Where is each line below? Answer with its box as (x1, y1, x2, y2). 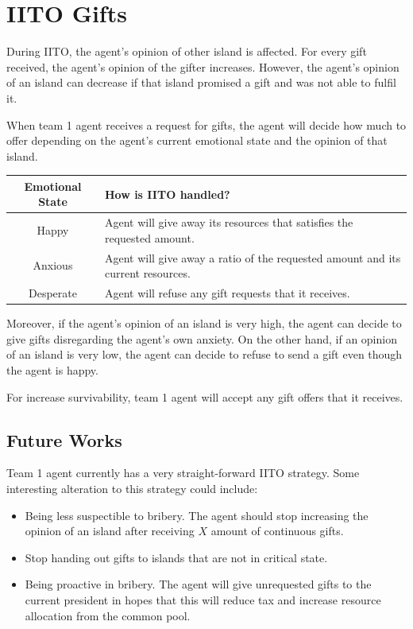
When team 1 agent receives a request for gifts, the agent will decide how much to (6, 116, 407, 133)
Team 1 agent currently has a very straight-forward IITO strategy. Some (6, 464, 360, 481)
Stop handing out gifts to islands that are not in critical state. (25, 549, 328, 565)
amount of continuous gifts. (210, 522, 344, 539)
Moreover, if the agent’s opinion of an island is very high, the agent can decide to (6, 315, 402, 332)
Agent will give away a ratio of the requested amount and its (104, 249, 401, 266)
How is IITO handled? (104, 185, 230, 202)
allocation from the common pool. (25, 607, 191, 623)
